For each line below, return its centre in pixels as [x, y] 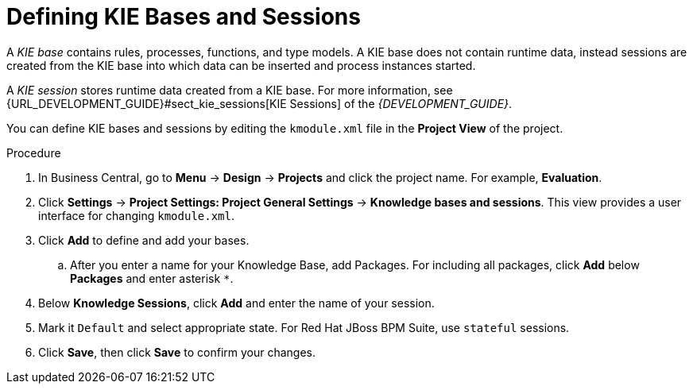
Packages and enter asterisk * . [152, 278]
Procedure [34, 153]
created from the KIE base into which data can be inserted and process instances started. [241, 65]
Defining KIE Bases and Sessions [184, 17]
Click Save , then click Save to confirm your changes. [177, 352]
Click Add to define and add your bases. [144, 240]
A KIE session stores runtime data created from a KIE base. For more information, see [230, 90]
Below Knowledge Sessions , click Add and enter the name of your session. [236, 303]
